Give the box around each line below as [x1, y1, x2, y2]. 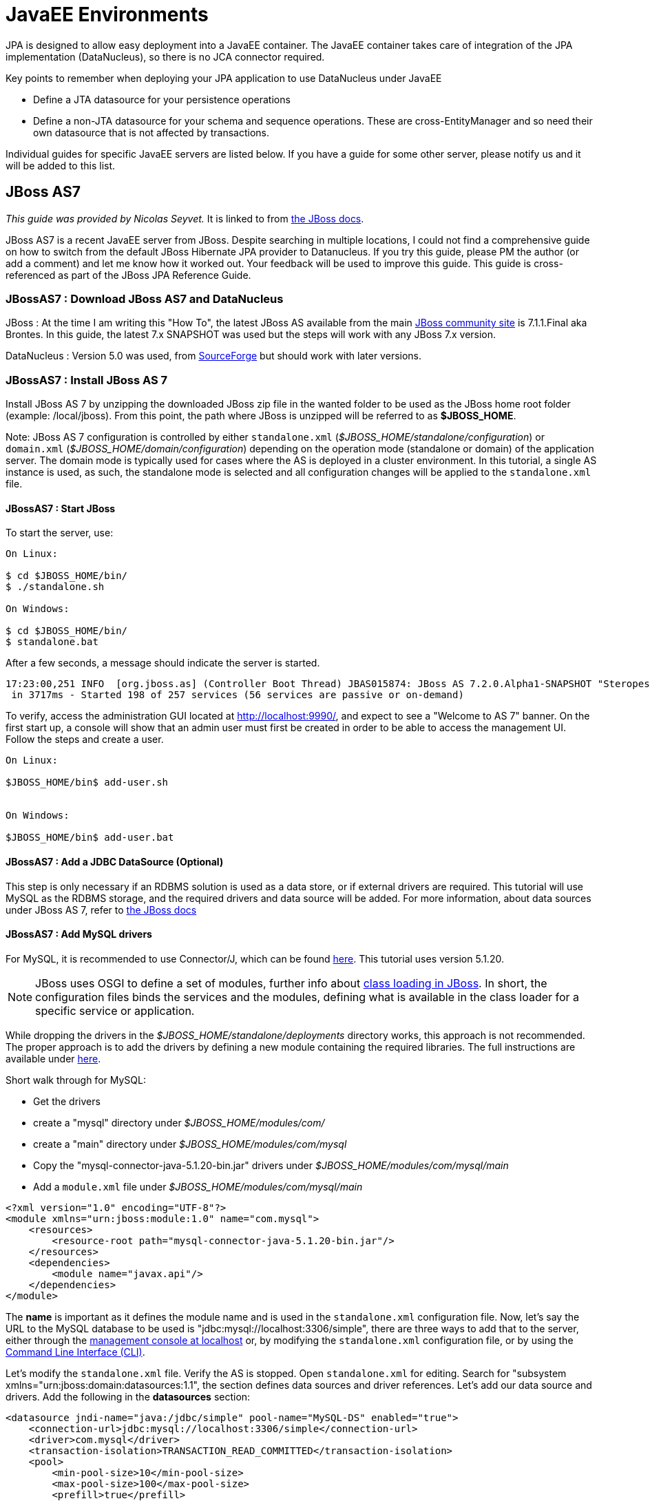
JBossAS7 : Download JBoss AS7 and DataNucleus [6, 291, 284, 306]
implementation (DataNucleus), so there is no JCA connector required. [6, 50, 325, 63]
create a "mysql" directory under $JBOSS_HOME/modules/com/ [33, 1116, 325, 1129]
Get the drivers [33, 1095, 101, 1107]
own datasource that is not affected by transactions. [33, 126, 270, 138]
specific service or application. [35, 1003, 195, 1018]
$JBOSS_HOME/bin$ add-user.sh [6, 777, 169, 788]
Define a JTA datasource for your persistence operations [33, 93, 291, 105]
